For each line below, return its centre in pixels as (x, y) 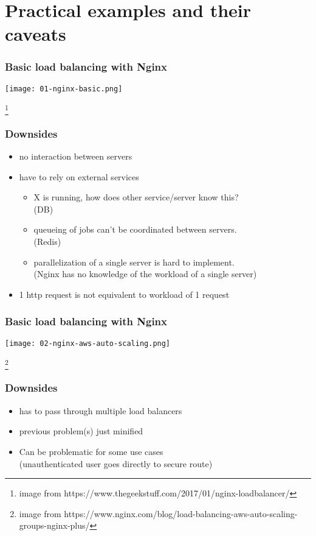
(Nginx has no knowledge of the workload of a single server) (145, 274)
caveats (36, 34)
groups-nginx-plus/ (54, 525)
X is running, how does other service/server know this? (136, 197)
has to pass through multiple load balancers (101, 410)
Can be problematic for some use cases (91, 451)
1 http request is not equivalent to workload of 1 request (124, 294)
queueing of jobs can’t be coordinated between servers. (135, 229)
